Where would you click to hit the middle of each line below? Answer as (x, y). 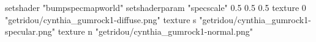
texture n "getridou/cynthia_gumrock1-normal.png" (155, 31)
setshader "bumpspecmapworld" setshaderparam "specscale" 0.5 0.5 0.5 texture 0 (156, 7)
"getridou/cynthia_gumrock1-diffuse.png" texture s (101, 19)
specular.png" (30, 31)
